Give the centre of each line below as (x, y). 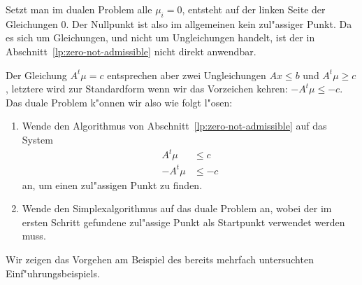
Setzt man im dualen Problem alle (79, 9)
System (37, 139)
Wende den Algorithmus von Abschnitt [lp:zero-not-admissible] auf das (174, 126)
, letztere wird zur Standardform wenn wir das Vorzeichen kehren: (147, 89)
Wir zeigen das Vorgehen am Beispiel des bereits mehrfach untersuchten (160, 259)
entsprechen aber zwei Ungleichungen (187, 75)
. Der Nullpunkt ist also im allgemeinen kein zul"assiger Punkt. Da (209, 23)
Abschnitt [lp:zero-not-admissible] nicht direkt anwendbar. (131, 51)
